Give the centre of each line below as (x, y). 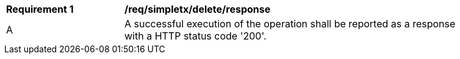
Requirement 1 (40, 9)
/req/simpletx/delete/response (198, 9)
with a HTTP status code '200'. (196, 36)
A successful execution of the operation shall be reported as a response (290, 24)
